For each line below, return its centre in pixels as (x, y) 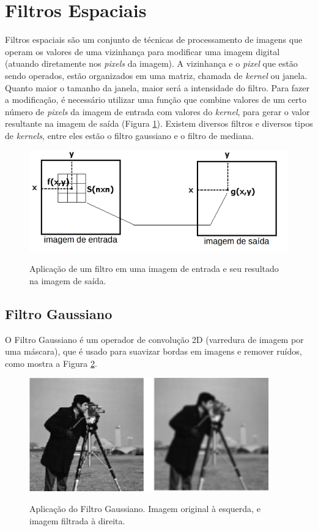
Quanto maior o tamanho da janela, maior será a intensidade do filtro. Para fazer (157, 87)
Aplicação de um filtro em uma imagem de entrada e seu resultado (154, 269)
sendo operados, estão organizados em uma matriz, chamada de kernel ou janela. (156, 75)
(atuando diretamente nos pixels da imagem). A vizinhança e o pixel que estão (151, 63)
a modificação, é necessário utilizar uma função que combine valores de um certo (156, 100)
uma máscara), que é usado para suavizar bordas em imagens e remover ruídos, (153, 351)
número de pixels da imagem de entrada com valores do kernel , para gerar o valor (157, 111)
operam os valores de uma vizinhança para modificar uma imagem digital (142, 51)
